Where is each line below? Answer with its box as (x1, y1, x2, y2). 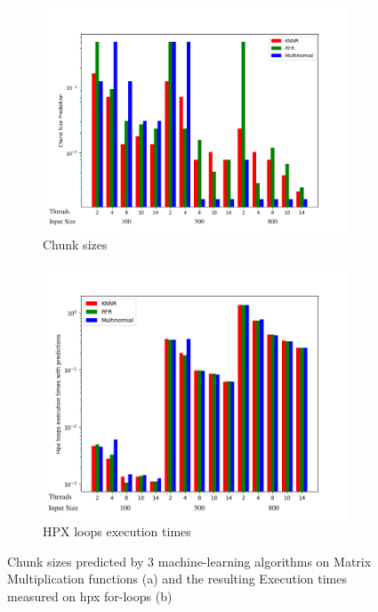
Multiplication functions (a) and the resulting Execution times (7, 569, 348, 588)
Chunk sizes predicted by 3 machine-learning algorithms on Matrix (7, 551, 372, 570)
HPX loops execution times (43, 522, 191, 541)
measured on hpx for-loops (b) (7, 586, 173, 605)
